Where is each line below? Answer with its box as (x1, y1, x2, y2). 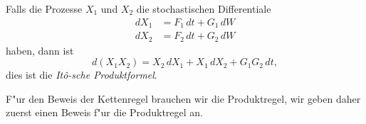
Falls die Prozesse (6, 1, 83, 16)
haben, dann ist (6, 43, 74, 57)
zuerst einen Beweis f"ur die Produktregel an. (6, 105, 203, 120)
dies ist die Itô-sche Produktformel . (6, 67, 157, 82)
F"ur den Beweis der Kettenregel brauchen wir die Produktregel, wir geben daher (6, 91, 361, 106)
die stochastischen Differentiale (136, 1, 271, 16)
